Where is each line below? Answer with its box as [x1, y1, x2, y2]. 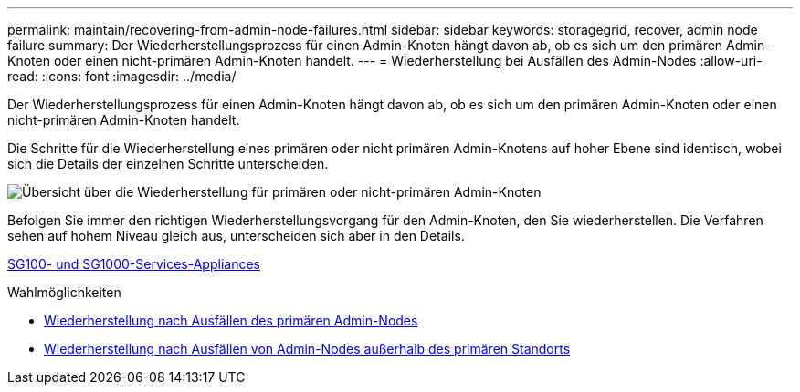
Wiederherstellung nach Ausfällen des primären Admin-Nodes [44, 313, 418, 328]
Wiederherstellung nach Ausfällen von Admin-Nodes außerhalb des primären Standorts [44, 341, 571, 356]
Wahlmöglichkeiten [7, 284, 121, 300]
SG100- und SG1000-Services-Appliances [7, 256, 260, 272]
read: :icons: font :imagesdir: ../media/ [7, 68, 237, 84]
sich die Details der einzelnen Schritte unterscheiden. [7, 156, 329, 171]
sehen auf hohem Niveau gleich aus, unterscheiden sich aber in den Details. [7, 228, 465, 243]
